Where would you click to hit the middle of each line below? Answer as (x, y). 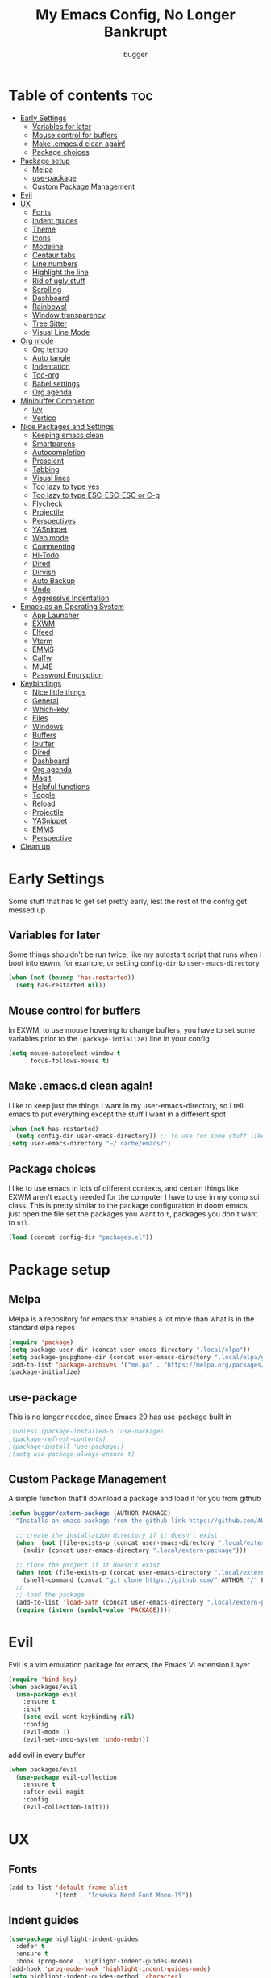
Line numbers (55, 263)
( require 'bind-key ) (43, 1680)
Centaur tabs (54, 255)
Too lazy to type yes (66, 486)
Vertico (44, 418)
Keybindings (41, 683)
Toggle (44, 795)
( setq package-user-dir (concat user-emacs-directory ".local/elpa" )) (129, 1350)
